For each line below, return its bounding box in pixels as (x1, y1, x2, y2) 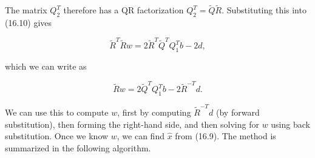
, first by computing (117, 105, 191, 118)
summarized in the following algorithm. (5, 141, 151, 154)
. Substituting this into (222, 4, 307, 16)
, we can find (117, 130, 164, 142)
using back (271, 117, 310, 130)
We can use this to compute (5, 105, 109, 118)
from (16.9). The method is (175, 130, 276, 142)
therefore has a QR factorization (63, 4, 184, 16)
